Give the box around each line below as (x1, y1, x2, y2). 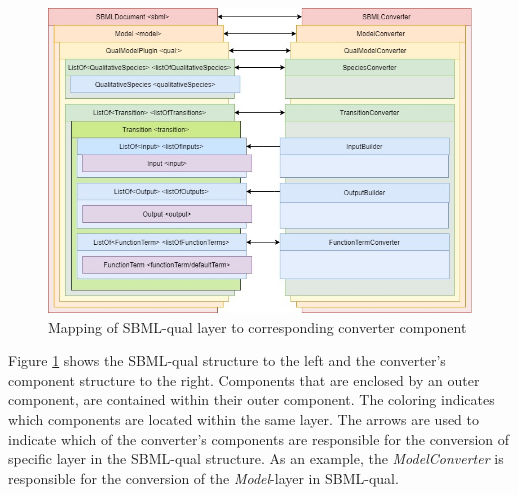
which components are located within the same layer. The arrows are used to (8, 409, 480, 429)
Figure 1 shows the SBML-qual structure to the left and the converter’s (8, 350, 446, 371)
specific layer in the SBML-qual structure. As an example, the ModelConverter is (8, 448, 504, 469)
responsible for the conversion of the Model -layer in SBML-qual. (8, 467, 399, 488)
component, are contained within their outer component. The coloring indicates (8, 389, 495, 410)
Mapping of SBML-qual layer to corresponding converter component (48, 316, 467, 337)
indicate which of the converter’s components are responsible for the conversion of (8, 428, 510, 449)
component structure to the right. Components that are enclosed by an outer (8, 369, 480, 390)
